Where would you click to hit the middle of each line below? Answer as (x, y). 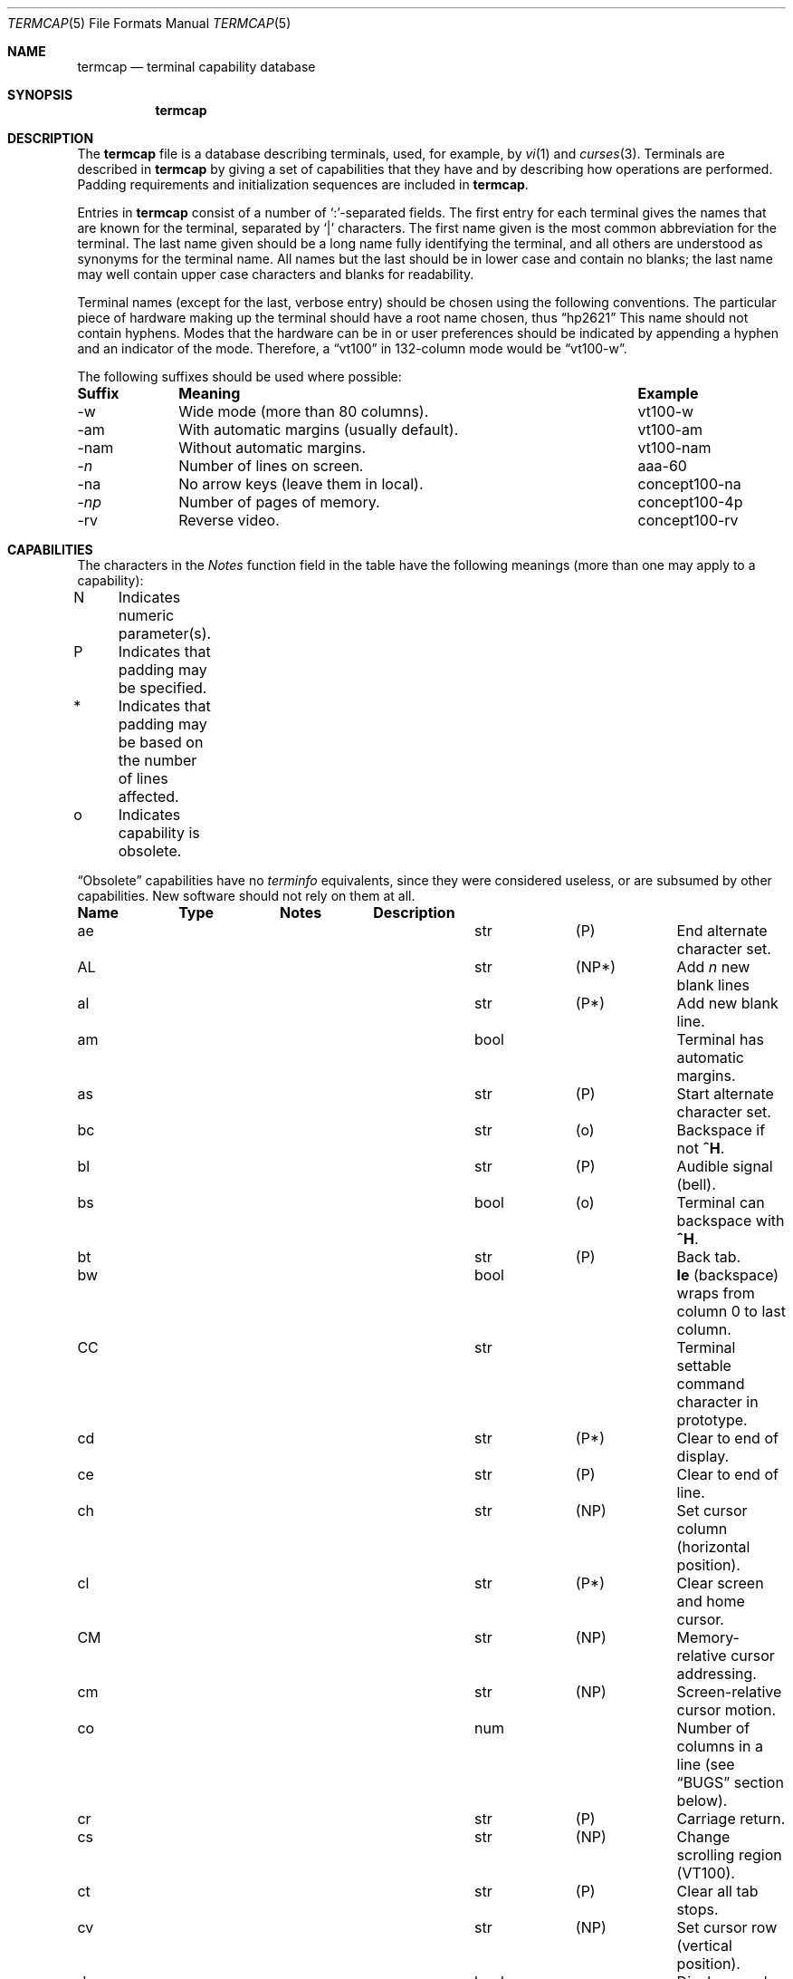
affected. (148, 796)
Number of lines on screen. (271, 466)
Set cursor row (727, 1927)
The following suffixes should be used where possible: (239, 376)
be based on (161, 742)
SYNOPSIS (40, 95)
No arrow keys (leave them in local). (301, 484)
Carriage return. (731, 1819)
